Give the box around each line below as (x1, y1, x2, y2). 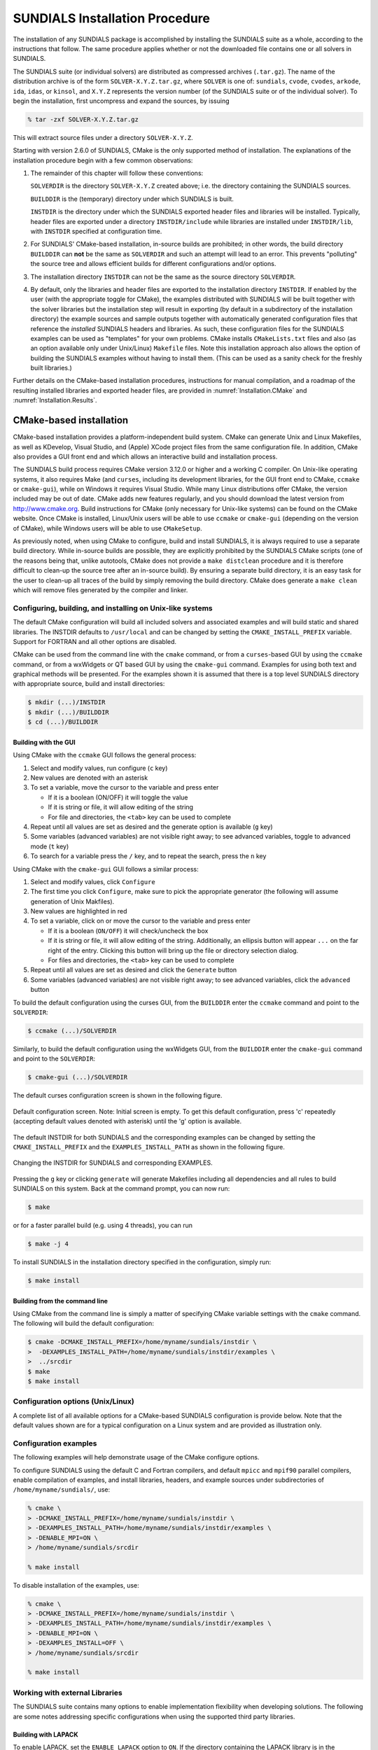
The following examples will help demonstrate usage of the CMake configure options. (13, 1453, 260, 1462)
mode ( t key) (30, 842, 69, 850)
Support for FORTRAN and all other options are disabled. (13, 637, 177, 645)
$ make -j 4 (27, 1240, 69, 1248)
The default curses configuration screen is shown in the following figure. (13, 1091, 223, 1100)
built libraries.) (30, 364, 73, 372)
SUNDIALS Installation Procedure (13, 10, 210, 26)
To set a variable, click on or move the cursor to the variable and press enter (30, 917, 251, 925)
